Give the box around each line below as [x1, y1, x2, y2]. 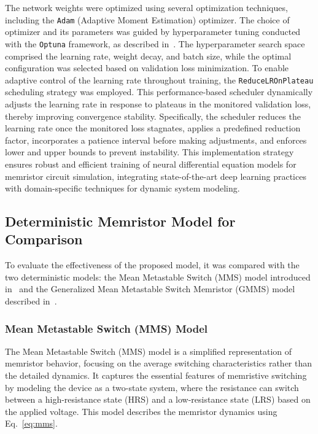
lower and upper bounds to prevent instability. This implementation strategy [5, 145, 294, 158]
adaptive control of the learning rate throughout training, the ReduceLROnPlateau [5, 73, 314, 86]
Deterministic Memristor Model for [5, 212, 236, 231]
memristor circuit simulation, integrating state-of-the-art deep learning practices [5, 169, 306, 182]
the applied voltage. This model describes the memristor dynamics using [5, 405, 277, 417]
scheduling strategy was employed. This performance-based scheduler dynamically [5, 85, 313, 98]
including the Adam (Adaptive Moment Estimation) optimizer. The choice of [5, 13, 290, 26]
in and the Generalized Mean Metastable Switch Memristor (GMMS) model [5, 282, 295, 295]
